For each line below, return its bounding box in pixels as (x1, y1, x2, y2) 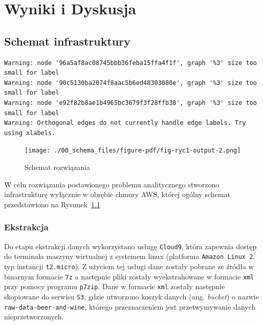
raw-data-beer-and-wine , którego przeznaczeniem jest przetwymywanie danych (4, 301, 256, 312)
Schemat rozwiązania (25, 161, 90, 172)
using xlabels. (4, 129, 56, 137)
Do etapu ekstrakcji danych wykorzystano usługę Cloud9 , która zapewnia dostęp (4, 241, 257, 251)
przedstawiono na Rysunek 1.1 (4, 199, 100, 209)
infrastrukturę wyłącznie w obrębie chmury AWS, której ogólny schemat (4, 189, 230, 200)
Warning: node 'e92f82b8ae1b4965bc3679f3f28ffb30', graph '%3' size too (4, 99, 257, 106)
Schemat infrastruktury (4, 33, 130, 49)
